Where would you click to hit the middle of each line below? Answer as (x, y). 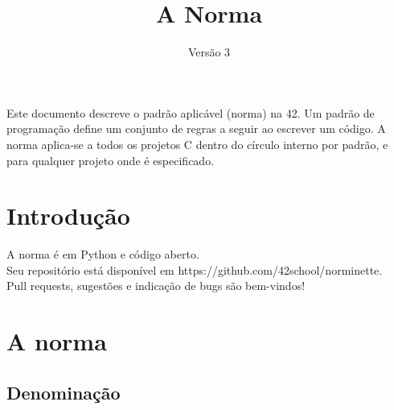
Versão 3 (209, 52)
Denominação (64, 392)
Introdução (68, 215)
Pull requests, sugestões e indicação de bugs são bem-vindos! (156, 286)
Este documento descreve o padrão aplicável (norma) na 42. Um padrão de (191, 112)
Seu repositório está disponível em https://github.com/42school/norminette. (195, 269)
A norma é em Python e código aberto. (103, 254)
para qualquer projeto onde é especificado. (111, 160)
